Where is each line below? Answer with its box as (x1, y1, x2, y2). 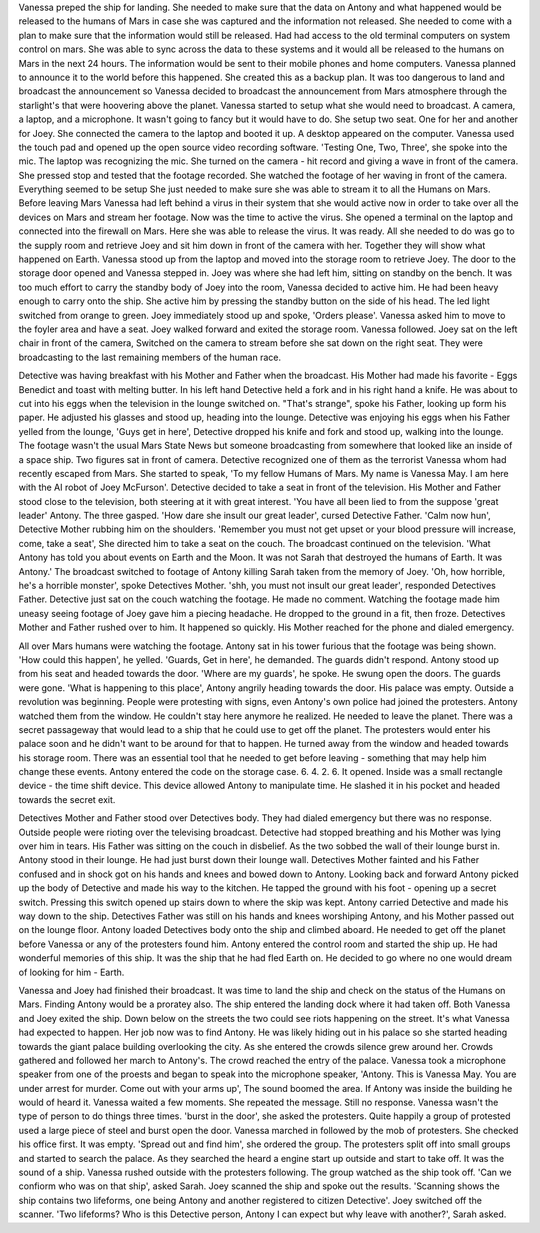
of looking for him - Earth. (18, 966, 125, 978)
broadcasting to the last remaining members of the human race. (18, 351, 282, 363)
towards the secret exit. (18, 793, 116, 805)
